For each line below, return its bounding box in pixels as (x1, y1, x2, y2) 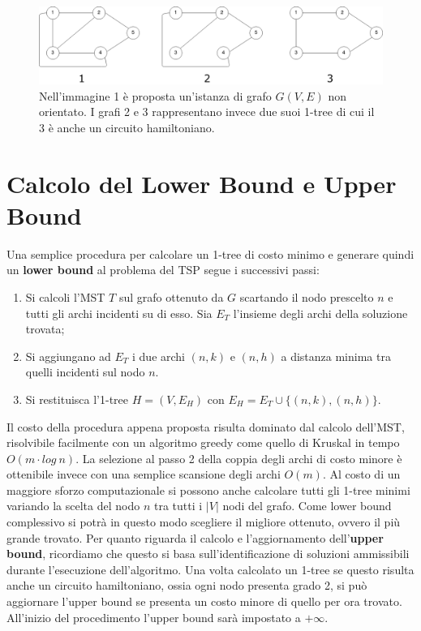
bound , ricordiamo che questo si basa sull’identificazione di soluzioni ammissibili (6, 545, 410, 562)
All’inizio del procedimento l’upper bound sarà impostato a (6, 608, 301, 625)
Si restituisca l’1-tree (25, 390, 129, 407)
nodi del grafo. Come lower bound (222, 497, 392, 514)
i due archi (132, 347, 186, 364)
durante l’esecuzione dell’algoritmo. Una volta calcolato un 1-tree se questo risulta (6, 560, 415, 577)
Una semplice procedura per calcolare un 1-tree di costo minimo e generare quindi (6, 245, 415, 262)
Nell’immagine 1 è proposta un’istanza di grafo (39, 87, 272, 104)
